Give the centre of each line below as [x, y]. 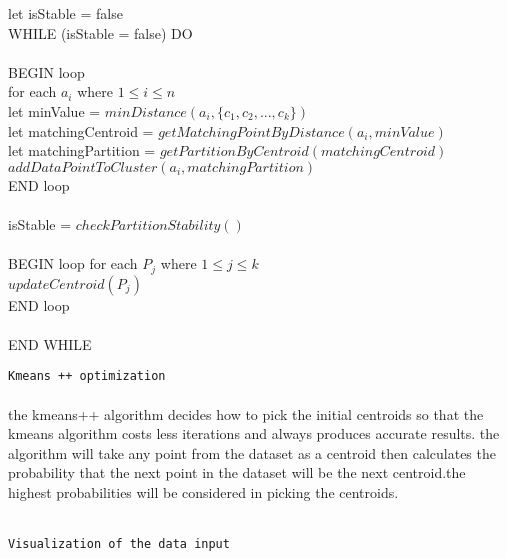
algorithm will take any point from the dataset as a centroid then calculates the [252, 452]
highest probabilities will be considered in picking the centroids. [203, 491]
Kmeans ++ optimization [87, 376]
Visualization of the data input [119, 544]
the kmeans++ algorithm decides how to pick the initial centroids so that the [246, 413]
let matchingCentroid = [81, 130]
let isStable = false [65, 13]
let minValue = [54, 110]
